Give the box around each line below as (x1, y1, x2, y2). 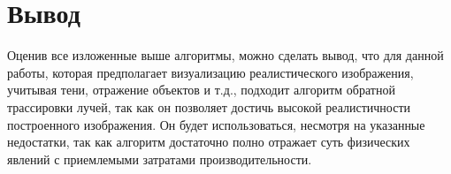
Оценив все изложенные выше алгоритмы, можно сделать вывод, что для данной (7, 46, 444, 64)
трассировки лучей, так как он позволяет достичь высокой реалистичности (7, 97, 411, 116)
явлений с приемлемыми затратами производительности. (7, 149, 312, 168)
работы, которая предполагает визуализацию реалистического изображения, (7, 63, 414, 81)
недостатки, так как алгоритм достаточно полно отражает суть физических (7, 132, 410, 151)
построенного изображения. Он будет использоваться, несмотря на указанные (7, 115, 425, 133)
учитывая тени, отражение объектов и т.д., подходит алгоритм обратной (7, 80, 395, 99)
